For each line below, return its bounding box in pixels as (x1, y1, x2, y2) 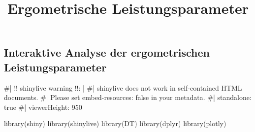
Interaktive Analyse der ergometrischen (4, 45, 210, 60)
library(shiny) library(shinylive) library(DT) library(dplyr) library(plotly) (4, 118, 226, 129)
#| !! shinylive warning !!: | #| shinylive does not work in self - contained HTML (4, 82, 242, 93)
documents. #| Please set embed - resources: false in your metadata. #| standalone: (4, 92, 252, 102)
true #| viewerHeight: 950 (4, 101, 82, 112)
